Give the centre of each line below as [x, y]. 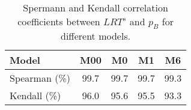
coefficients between [59, 21]
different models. [96, 36]
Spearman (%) [40, 78]
